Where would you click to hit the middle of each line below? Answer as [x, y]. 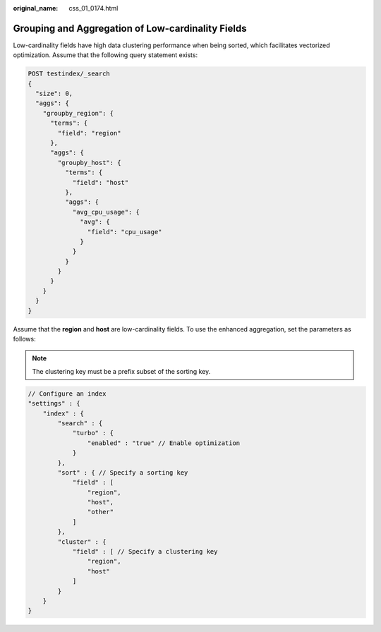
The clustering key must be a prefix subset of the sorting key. [121, 371]
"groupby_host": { [89, 163]
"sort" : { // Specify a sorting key [123, 472]
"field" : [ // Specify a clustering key [145, 552]
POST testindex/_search [69, 74]
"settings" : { [54, 403]
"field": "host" [101, 182]
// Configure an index [67, 394]
